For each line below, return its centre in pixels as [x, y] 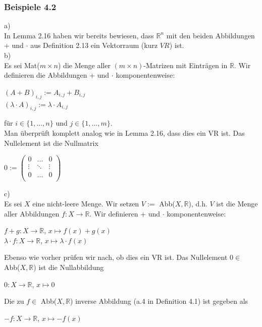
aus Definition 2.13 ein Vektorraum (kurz [94, 45]
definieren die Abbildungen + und [57, 75]
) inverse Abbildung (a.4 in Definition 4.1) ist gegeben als [159, 301]
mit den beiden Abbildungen [211, 35]
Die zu [14, 301]
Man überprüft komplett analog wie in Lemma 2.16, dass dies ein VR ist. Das [124, 132]
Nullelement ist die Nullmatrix [51, 143]
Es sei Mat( [22, 65]
